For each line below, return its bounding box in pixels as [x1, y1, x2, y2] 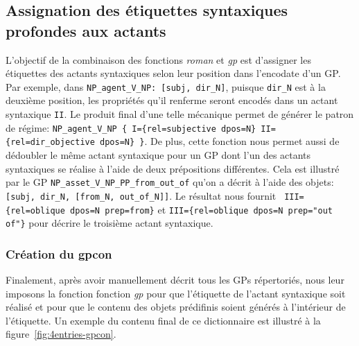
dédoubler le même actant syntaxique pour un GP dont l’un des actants [6, 148, 311, 162]
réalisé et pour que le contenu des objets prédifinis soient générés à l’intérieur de [6, 300, 346, 314]
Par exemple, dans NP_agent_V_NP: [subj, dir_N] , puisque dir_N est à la [6, 79, 326, 94]
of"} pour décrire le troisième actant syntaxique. [6, 216, 213, 230]
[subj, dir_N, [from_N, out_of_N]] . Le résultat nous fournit [6, 188, 277, 202]
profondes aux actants [6, 19, 166, 41]
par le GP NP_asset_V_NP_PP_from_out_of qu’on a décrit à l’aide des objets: [6, 175, 334, 189]
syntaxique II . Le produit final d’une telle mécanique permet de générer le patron [6, 107, 354, 121]
